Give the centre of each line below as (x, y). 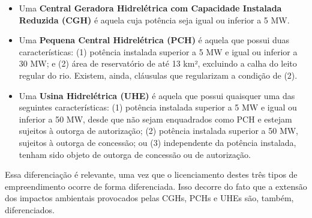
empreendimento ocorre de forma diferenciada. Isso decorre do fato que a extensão (156, 186)
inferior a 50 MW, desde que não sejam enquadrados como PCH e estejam (155, 119)
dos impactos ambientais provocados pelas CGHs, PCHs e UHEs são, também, (149, 198)
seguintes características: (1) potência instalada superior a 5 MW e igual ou (158, 107)
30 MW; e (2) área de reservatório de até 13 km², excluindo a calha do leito (158, 63)
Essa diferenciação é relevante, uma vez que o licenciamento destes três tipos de (151, 174)
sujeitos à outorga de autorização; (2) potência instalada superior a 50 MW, (159, 131)
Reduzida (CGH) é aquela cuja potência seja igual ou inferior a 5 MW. (154, 20)
